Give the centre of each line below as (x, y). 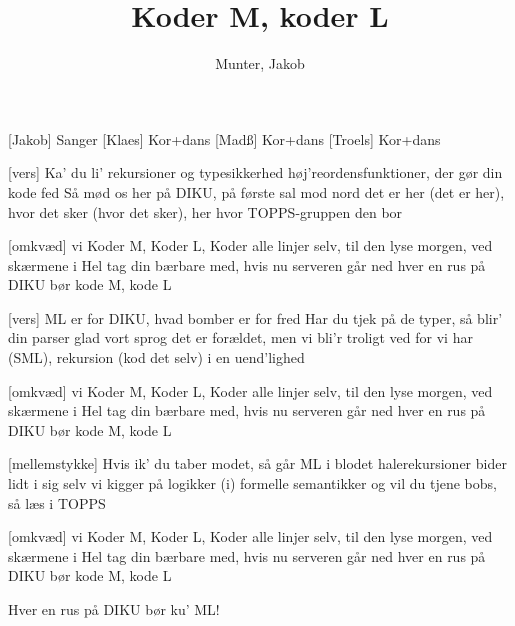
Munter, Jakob (260, 63)
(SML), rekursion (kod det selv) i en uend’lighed (156, 357)
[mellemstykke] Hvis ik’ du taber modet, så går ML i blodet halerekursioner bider (257, 463)
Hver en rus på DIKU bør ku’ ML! (114, 609)
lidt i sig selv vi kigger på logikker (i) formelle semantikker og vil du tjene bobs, (252, 483)
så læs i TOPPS (57, 502)
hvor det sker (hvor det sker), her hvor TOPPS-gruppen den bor (205, 211)
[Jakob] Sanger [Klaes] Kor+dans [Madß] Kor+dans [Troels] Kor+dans (224, 138)
